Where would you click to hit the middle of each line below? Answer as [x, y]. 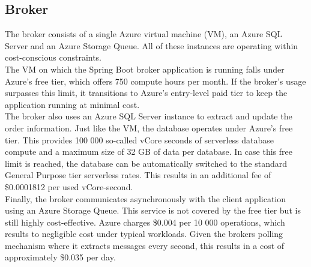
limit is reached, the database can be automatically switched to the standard [146, 163]
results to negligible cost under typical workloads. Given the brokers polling [144, 234]
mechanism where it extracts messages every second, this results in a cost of [145, 245]
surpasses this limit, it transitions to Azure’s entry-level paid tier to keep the [146, 93]
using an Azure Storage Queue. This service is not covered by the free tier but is [153, 210]
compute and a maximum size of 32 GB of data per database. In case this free [149, 151]
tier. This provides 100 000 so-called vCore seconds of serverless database [140, 139]
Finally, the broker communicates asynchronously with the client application [146, 198]
